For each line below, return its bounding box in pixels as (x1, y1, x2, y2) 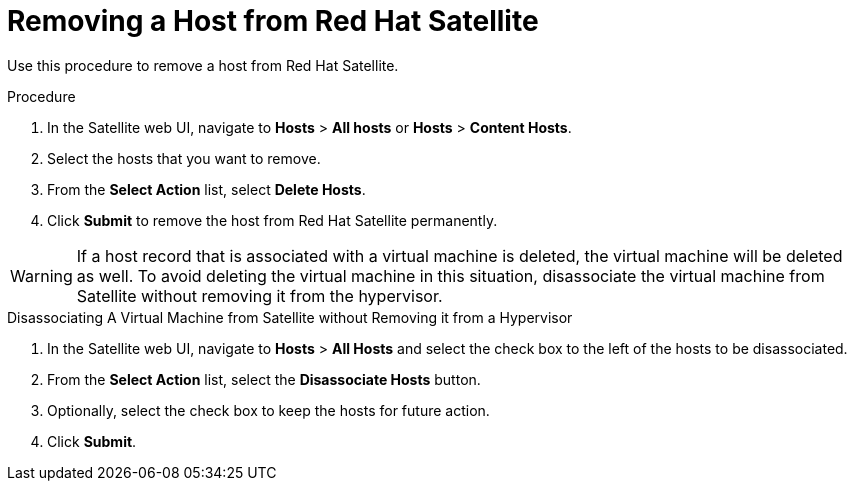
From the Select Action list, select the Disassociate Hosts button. (47, 370, 481, 388)
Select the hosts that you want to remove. (47, 149, 321, 167)
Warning (10, 265, 73, 286)
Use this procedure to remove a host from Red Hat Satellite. (7, 56, 399, 74)
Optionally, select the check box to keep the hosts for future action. (47, 401, 490, 419)
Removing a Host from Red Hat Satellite (7, 4, 539, 38)
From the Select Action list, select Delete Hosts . (47, 180, 366, 198)
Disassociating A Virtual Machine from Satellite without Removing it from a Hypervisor (7, 308, 573, 326)
